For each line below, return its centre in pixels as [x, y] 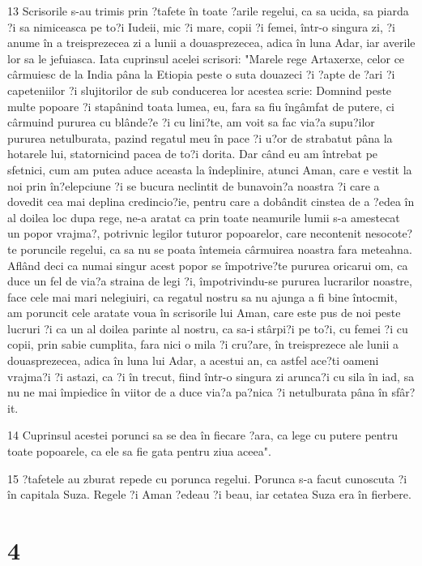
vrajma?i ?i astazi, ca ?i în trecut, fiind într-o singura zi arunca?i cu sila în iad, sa [211, 376]
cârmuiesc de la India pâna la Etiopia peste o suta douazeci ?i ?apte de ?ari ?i [201, 74]
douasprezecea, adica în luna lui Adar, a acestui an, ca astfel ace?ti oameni [193, 360]
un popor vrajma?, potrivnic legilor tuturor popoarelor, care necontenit [185, 233]
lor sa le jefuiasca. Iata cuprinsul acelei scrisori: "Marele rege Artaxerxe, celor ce [206, 58]
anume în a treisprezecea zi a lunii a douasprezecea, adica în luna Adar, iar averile [211, 43]
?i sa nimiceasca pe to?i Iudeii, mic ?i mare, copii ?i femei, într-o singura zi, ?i [202, 26]
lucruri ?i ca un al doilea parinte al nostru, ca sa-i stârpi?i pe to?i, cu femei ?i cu [208, 328]
